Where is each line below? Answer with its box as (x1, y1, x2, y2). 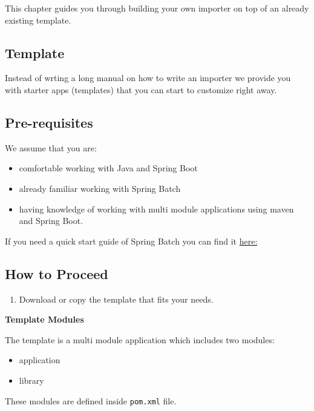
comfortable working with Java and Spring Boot (19, 162, 198, 174)
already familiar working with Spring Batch (19, 182, 181, 194)
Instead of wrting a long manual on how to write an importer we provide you (5, 71, 291, 84)
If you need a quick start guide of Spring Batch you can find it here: (5, 234, 258, 247)
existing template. (5, 13, 71, 26)
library (19, 373, 44, 386)
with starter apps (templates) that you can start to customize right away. (5, 83, 277, 96)
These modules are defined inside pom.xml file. (5, 394, 177, 407)
